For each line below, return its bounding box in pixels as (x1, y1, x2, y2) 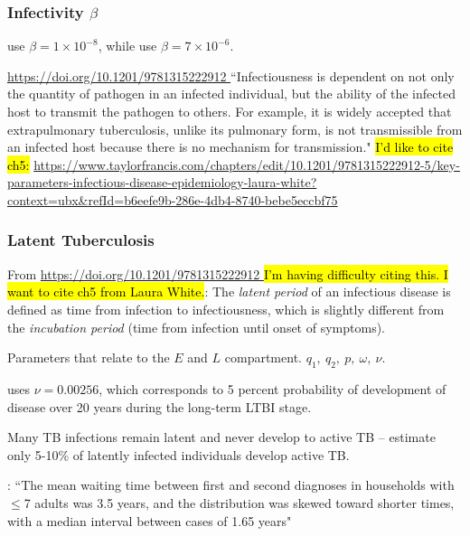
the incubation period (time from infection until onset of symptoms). (7, 317, 385, 336)
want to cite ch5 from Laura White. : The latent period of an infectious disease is (7, 282, 451, 301)
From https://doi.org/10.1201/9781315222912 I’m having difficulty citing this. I (7, 264, 448, 283)
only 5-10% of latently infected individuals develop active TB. (7, 445, 350, 464)
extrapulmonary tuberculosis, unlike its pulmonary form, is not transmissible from (7, 119, 463, 138)
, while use (98, 36, 157, 55)
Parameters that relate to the (7, 348, 170, 367)
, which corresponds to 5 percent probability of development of (99, 379, 446, 398)
